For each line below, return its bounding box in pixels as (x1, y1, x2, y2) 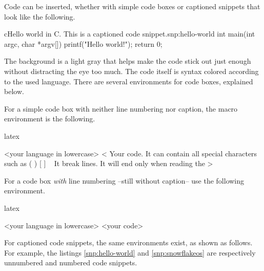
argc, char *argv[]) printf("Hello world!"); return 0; (4, 38, 163, 49)
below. (4, 86, 24, 97)
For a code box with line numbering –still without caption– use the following (4, 175, 245, 186)
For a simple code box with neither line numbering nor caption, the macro (4, 103, 238, 114)
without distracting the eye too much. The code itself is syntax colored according (4, 65, 259, 76)
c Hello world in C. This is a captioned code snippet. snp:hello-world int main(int (4, 28, 255, 39)
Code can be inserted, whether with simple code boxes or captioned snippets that (4, 1, 260, 11)
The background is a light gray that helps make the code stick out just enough (4, 56, 251, 66)
